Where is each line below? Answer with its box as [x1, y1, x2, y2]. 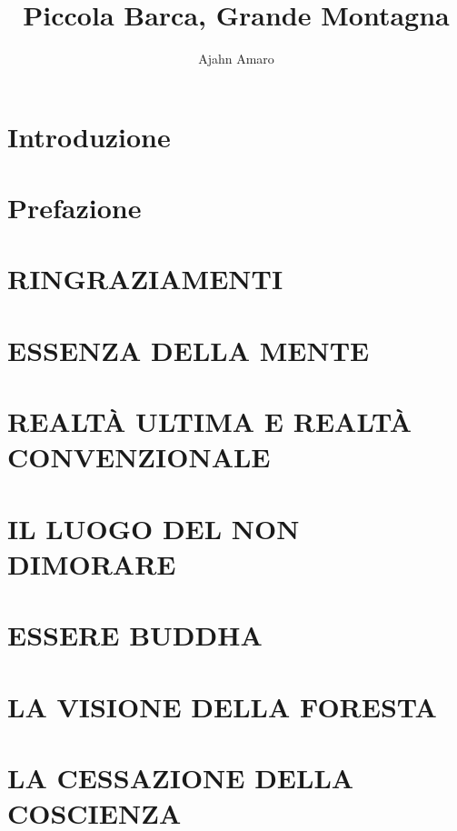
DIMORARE [7, 545, 176, 582]
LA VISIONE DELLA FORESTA [7, 687, 437, 725]
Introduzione [7, 117, 171, 155]
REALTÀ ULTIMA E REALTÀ [7, 403, 412, 440]
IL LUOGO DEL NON [7, 509, 300, 546]
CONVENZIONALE [7, 438, 271, 476]
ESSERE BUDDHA [7, 616, 263, 654]
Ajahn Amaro [198, 49, 274, 68]
